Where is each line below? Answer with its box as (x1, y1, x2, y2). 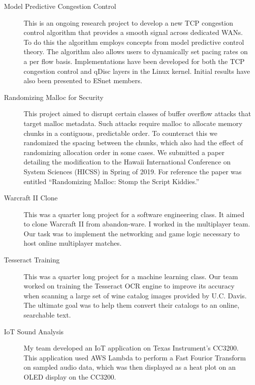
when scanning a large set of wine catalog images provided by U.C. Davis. (24, 290, 247, 300)
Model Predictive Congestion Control (4, 1, 116, 11)
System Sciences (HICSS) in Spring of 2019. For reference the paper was (24, 166, 242, 176)
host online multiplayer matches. (24, 238, 122, 248)
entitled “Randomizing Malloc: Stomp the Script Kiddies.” (24, 176, 199, 186)
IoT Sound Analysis (4, 326, 64, 336)
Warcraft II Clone (4, 192, 58, 203)
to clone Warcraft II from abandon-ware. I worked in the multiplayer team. (24, 219, 250, 229)
